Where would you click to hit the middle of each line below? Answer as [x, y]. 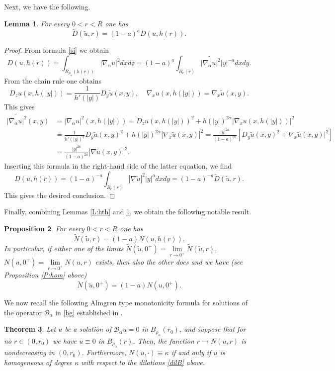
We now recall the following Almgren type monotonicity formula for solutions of [126, 303]
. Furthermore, [104, 352]
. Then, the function [164, 340]
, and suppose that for [212, 329]
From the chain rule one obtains [53, 80]
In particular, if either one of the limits [64, 248]
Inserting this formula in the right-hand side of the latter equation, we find [118, 166]
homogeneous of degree [38, 362]
